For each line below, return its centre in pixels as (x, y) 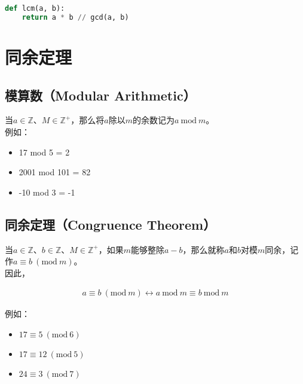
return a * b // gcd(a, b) (75, 17)
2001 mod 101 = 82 (55, 172)
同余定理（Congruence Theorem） (111, 224)
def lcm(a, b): (35, 8)
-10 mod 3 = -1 (47, 192)
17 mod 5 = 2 (44, 152)
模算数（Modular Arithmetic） (100, 95)
